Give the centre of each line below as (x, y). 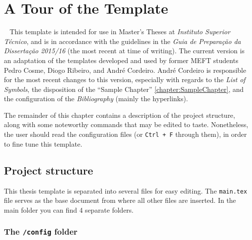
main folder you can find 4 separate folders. (69, 209)
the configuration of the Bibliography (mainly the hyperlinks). (96, 98)
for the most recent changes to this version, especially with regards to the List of (125, 79)
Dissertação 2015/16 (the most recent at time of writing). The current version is (124, 51)
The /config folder (41, 231)
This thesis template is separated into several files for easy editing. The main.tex (126, 190)
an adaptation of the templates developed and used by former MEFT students (121, 60)
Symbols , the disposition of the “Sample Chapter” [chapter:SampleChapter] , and (124, 89)
